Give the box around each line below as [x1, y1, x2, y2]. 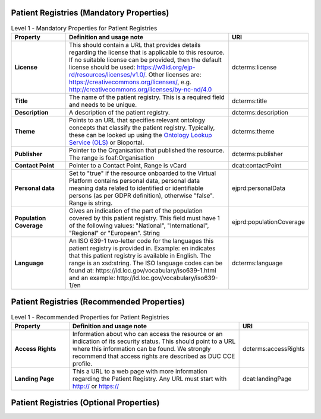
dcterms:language [232, 259, 283, 267]
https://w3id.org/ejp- [137, 63, 196, 71]
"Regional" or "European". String [68, 228, 160, 237]
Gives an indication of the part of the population [68, 207, 203, 215]
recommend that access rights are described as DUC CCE [72, 352, 235, 360]
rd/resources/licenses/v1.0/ [68, 70, 146, 78]
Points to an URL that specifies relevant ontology [68, 116, 205, 124]
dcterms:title [232, 97, 267, 105]
